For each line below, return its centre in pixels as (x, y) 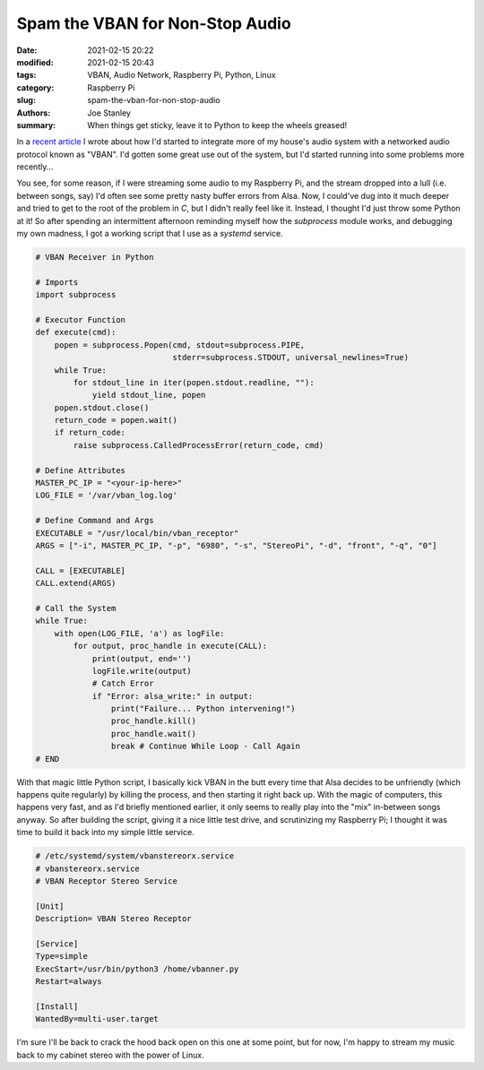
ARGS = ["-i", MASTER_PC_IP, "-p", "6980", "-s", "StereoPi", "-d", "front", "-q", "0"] (237, 545)
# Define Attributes (80, 470)
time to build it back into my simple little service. (105, 833)
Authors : (34, 113)
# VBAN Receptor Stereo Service (107, 881)
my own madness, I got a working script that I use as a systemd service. (150, 234)
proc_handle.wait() (154, 733)
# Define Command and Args (95, 521)
